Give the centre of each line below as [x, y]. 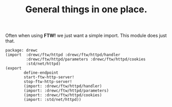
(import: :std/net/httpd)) [53, 100]
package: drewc [22, 50]
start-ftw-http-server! [49, 77]
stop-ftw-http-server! [48, 82]
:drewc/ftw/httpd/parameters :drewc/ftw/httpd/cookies [86, 59]
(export [14, 68]
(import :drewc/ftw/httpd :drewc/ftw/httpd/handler [63, 55]
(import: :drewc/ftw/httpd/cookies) [63, 95]
